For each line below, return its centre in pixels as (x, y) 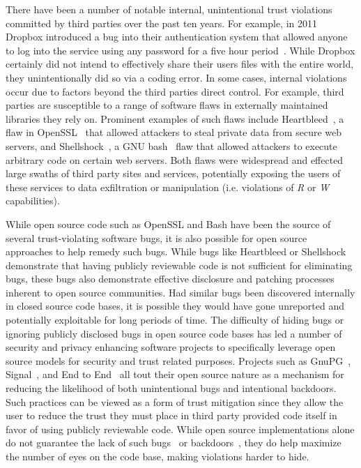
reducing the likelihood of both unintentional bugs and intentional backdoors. (171, 388)
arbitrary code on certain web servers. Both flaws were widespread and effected (175, 159)
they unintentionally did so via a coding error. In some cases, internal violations (176, 77)
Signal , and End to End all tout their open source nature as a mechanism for (175, 374)
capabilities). (33, 201)
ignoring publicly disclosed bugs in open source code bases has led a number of (174, 333)
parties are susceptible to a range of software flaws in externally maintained (167, 105)
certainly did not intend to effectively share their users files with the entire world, (180, 64)
